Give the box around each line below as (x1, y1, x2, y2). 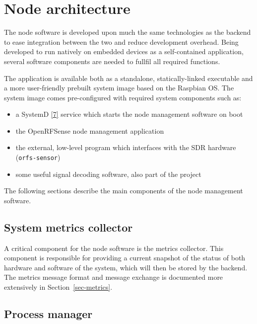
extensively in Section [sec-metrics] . (4, 282, 113, 292)
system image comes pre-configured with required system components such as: (4, 92, 242, 102)
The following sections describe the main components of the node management (4, 185, 243, 196)
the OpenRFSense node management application (15, 125, 164, 136)
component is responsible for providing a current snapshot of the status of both (4, 252, 246, 263)
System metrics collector (4, 219, 133, 235)
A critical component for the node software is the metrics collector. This (4, 243, 224, 253)
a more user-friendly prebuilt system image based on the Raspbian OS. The (4, 82, 234, 93)
